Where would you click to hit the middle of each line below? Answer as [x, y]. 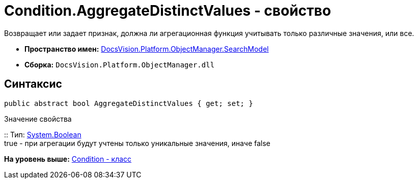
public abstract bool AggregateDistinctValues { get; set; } [129, 103]
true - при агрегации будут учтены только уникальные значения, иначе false [137, 143]
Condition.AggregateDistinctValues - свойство [168, 11]
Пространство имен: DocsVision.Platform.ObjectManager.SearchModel [147, 49]
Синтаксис [33, 84]
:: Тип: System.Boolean [43, 134]
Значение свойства [38, 119]
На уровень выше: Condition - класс [68, 159]
